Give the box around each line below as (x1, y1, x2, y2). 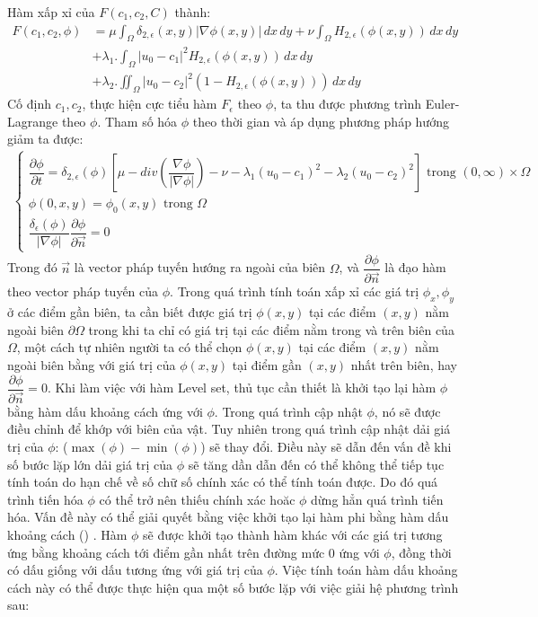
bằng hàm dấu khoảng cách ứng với (7, 401, 203, 420)
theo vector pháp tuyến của (7, 282, 159, 301)
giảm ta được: (7, 129, 84, 148)
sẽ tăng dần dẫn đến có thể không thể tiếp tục (188, 454, 445, 473)
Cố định (7, 94, 52, 113)
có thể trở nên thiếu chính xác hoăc (99, 489, 295, 508)
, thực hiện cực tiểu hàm (82, 94, 217, 113)
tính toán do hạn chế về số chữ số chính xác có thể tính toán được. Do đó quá (7, 472, 438, 491)
